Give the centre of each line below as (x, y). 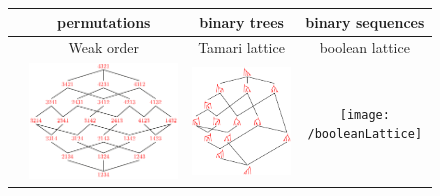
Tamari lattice (241, 47)
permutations (103, 21)
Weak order (103, 47)
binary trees (241, 21)
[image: (364, 114)
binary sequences (365, 21)
